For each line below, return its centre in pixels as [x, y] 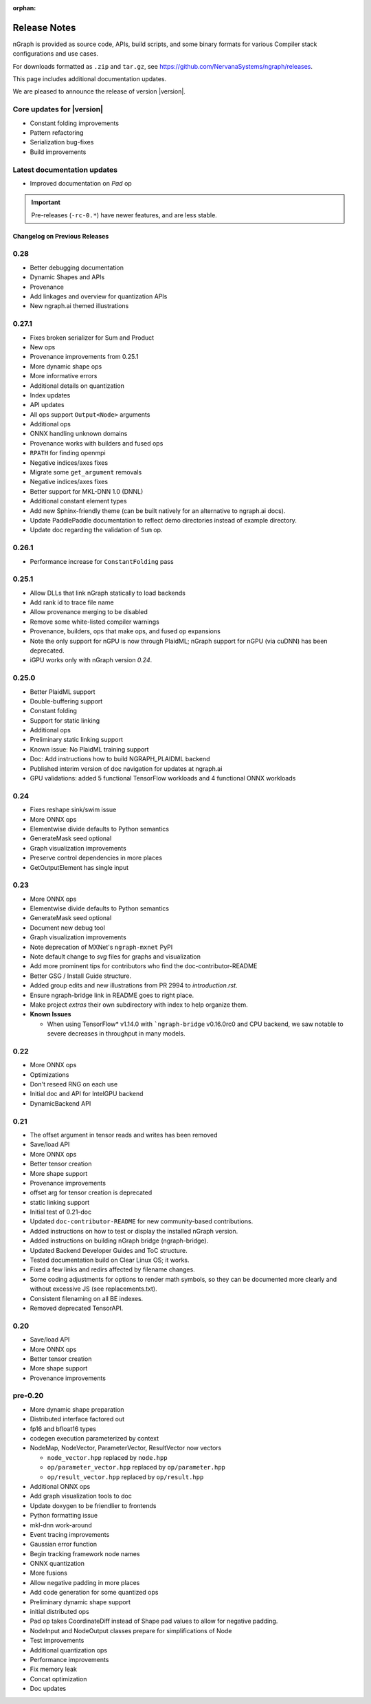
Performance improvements [69, 1660]
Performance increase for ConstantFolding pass [102, 561]
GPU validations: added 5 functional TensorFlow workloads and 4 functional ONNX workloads [163, 778]
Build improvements [58, 152]
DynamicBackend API [60, 1103]
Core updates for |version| [58, 109]
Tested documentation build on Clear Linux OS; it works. [110, 1260]
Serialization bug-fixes [62, 142]
